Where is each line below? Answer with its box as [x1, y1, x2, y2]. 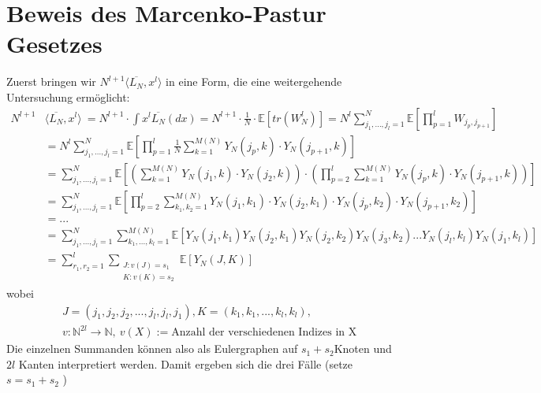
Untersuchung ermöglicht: [6, 88, 130, 105]
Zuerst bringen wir [6, 73, 96, 90]
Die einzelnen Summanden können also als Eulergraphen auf [6, 340, 298, 357]
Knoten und [334, 340, 392, 357]
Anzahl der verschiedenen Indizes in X [171, 327, 357, 339]
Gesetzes [6, 28, 103, 60]
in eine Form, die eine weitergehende [166, 73, 342, 90]
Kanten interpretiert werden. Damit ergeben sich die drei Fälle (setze [18, 355, 353, 372]
